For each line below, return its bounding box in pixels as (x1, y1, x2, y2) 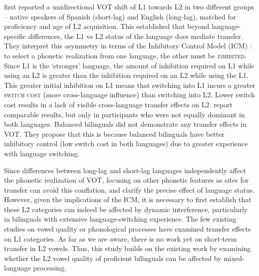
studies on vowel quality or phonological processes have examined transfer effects (4, 224, 251, 234)
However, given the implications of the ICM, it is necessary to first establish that (4, 194, 252, 205)
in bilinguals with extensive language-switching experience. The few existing (4, 214, 237, 224)
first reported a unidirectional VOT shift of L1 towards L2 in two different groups (4, 1, 254, 11)
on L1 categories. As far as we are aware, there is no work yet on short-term (4, 233, 237, 244)
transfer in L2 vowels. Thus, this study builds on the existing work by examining (4, 243, 251, 254)
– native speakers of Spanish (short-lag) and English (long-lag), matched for (4, 11, 237, 21)
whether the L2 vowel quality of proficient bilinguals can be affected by (4, 253, 222, 263)
